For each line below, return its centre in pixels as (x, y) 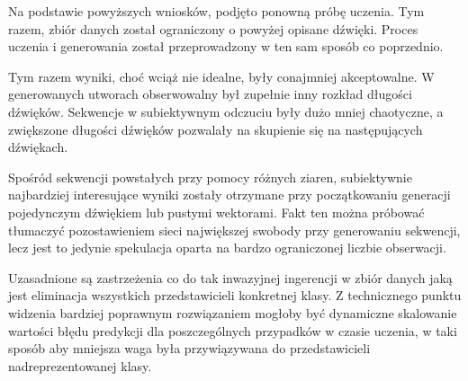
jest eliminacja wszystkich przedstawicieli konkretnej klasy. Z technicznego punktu (235, 295)
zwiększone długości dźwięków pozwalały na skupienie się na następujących (216, 129)
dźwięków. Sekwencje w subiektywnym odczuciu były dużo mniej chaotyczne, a (226, 111)
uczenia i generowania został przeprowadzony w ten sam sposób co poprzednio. (226, 46)
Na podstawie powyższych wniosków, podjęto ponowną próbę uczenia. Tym (216, 11)
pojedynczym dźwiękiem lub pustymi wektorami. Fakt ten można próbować (216, 212)
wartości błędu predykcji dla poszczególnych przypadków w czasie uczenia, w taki (233, 330)
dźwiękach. (38, 147)
